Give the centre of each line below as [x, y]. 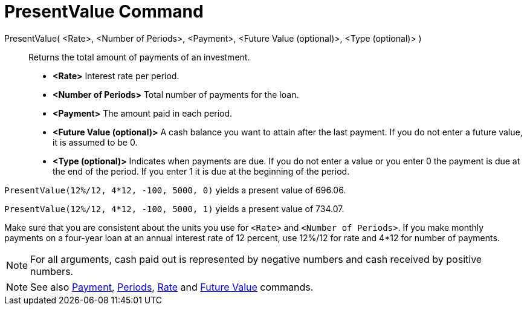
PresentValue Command [104, 11]
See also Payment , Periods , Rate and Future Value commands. [172, 287]
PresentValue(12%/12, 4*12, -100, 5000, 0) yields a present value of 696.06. [175, 190]
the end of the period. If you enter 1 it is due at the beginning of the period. [201, 171]
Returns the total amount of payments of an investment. [139, 57]
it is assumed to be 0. [95, 142]
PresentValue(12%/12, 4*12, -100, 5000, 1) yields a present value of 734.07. [174, 208]
